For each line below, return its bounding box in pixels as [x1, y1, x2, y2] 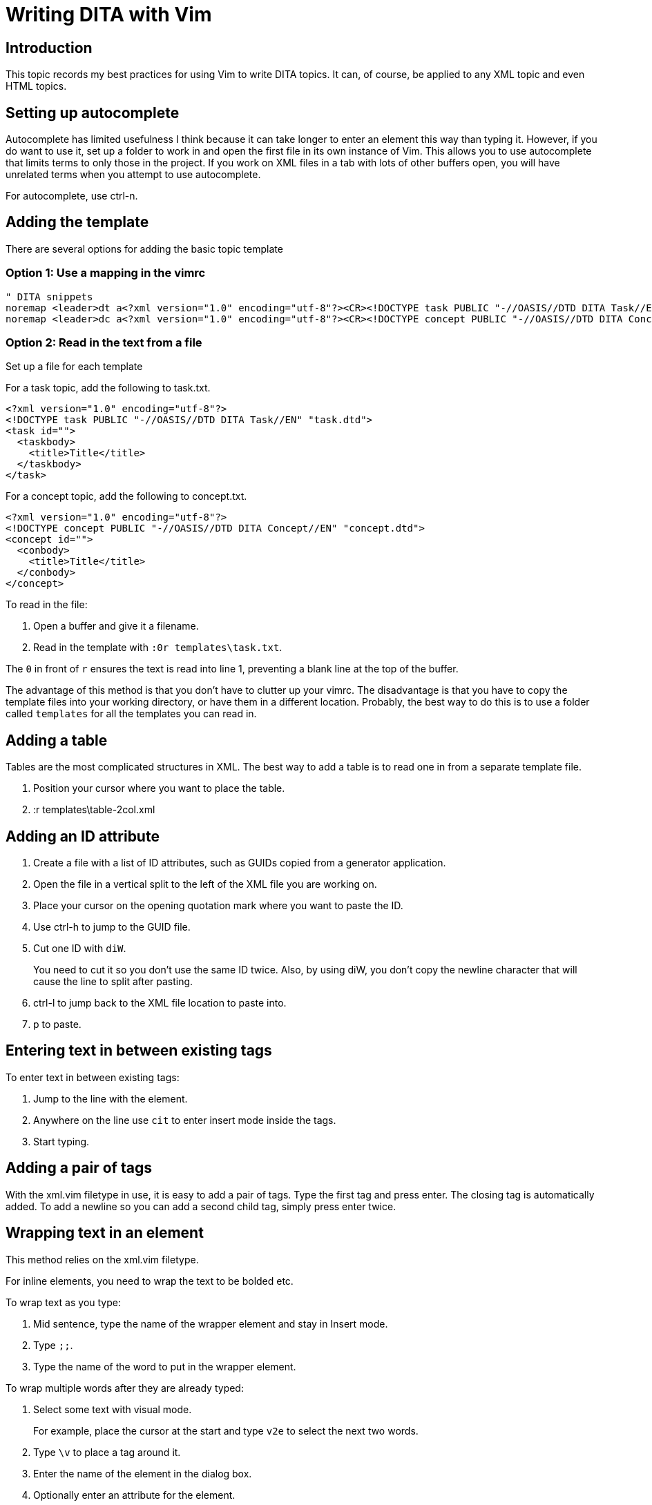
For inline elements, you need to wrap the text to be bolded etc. [6, 1274, 294, 1287]
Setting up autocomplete [6, 104, 180, 122]
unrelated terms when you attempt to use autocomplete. [6, 168, 261, 181]
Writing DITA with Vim [6, 3, 212, 26]
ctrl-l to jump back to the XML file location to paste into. [33, 997, 287, 1009]
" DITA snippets [6, 291, 93, 302]
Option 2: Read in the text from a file [6, 335, 202, 349]
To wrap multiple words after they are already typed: [6, 1381, 244, 1394]
